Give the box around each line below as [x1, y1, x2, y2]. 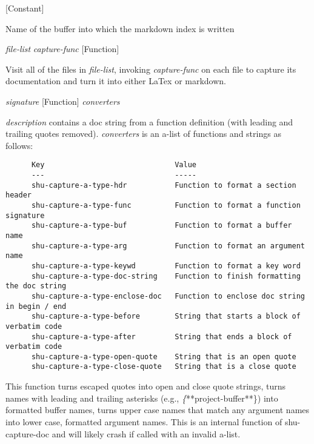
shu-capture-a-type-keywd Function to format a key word [31, 261, 301, 270]
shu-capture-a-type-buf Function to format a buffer [31, 221, 292, 230]
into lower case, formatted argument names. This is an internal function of [5, 415, 282, 428]
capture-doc [5, 427, 49, 440]
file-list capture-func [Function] [5, 42, 119, 55]
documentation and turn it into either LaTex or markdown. [5, 75, 226, 87]
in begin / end [5, 302, 67, 311]
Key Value [31, 161, 196, 170]
